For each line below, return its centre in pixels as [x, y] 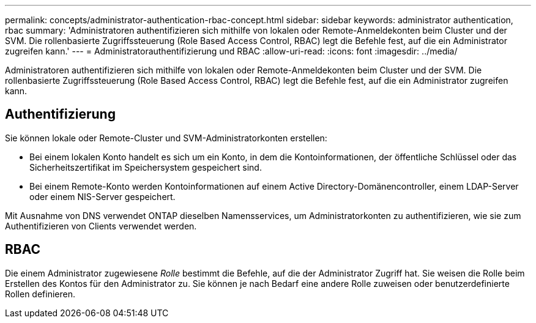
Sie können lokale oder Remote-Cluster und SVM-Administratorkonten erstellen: [166, 138]
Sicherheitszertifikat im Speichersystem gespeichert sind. [146, 167]
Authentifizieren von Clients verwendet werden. [101, 226]
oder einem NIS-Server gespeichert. [102, 196]
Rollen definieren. [40, 294]
